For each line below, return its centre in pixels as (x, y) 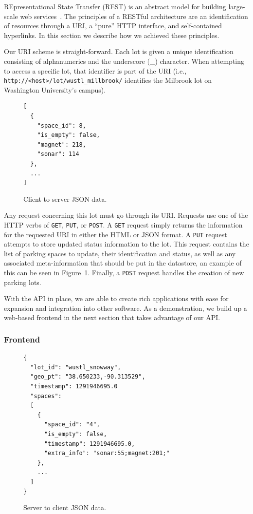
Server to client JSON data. (65, 507)
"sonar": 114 (58, 154)
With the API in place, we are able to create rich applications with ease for (116, 298)
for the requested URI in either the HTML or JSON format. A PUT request (116, 234)
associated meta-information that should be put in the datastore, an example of (123, 263)
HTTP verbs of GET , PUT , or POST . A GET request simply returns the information (123, 224)
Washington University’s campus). (55, 89)
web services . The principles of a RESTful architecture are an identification (134, 16)
